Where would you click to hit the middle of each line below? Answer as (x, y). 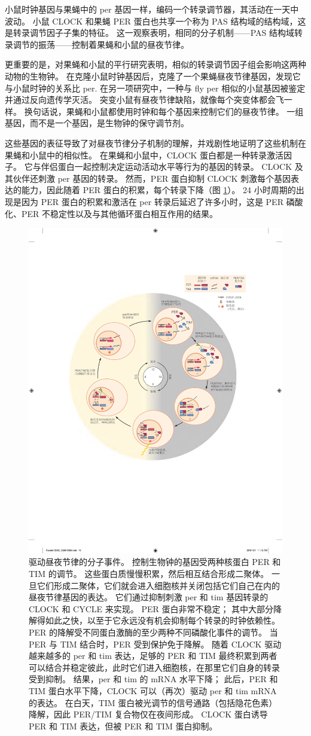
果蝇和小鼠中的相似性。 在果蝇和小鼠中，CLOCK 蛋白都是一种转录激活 (144, 155)
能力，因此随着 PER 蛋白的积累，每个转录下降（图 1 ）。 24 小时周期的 (158, 190)
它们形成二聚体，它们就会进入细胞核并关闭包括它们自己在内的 (158, 585)
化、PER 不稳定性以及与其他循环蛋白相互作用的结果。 (112, 213)
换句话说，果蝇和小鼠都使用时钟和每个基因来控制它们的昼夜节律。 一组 (164, 111)
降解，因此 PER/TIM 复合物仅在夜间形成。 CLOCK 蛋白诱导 (148, 714)
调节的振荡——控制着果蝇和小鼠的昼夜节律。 (101, 44)
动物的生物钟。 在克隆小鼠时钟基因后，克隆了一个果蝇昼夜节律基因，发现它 (153, 76)
